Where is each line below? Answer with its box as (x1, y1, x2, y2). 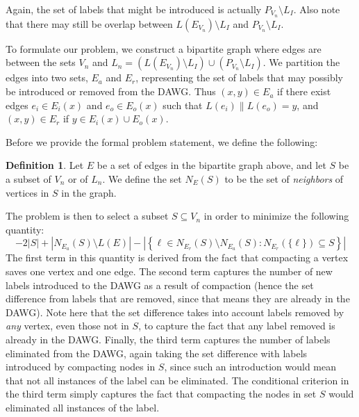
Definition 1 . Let (6, 158, 84, 172)
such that (162, 97, 203, 112)
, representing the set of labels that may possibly (135, 70, 343, 85)
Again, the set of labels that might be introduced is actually (6, 2, 262, 16)
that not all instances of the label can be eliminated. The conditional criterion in (6, 373, 349, 387)
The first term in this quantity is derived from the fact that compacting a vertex (6, 250, 349, 265)
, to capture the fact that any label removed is (138, 318, 335, 333)
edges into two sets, (6, 70, 88, 85)
